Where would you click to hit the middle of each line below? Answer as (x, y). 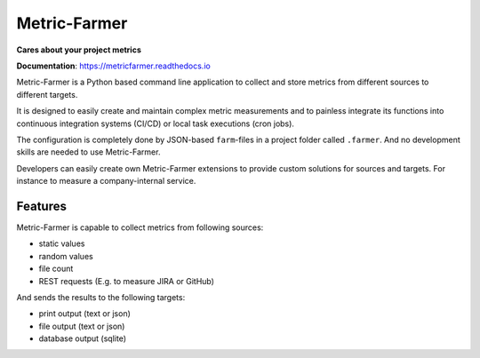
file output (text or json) (82, 326)
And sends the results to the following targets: (101, 297)
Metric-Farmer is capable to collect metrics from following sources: (140, 227)
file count (56, 269)
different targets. (47, 94)
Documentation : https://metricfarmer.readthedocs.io (113, 66)
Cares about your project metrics (79, 50)
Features (41, 206)
